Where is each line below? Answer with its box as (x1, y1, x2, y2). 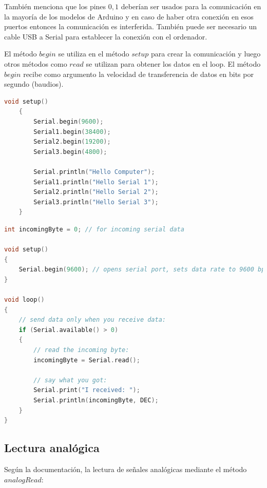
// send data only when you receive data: (18, 316, 166, 324)
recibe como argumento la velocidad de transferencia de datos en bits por (23, 68, 254, 79)
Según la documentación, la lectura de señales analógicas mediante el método (4, 463, 247, 474)
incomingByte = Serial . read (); (33, 356, 140, 364)
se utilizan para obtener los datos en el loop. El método (86, 58, 261, 69)
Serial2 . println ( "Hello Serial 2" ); (33, 188, 159, 196)
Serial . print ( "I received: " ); (33, 386, 140, 394)
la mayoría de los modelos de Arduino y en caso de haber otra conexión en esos (4, 11, 254, 22)
